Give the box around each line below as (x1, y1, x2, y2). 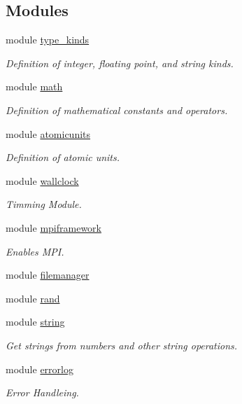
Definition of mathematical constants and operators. (6, 102, 228, 117)
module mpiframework (6, 220, 101, 235)
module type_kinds (6, 32, 90, 47)
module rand (6, 291, 60, 305)
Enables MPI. (6, 244, 64, 258)
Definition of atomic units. (6, 150, 120, 165)
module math (6, 79, 63, 94)
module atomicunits (6, 126, 91, 141)
